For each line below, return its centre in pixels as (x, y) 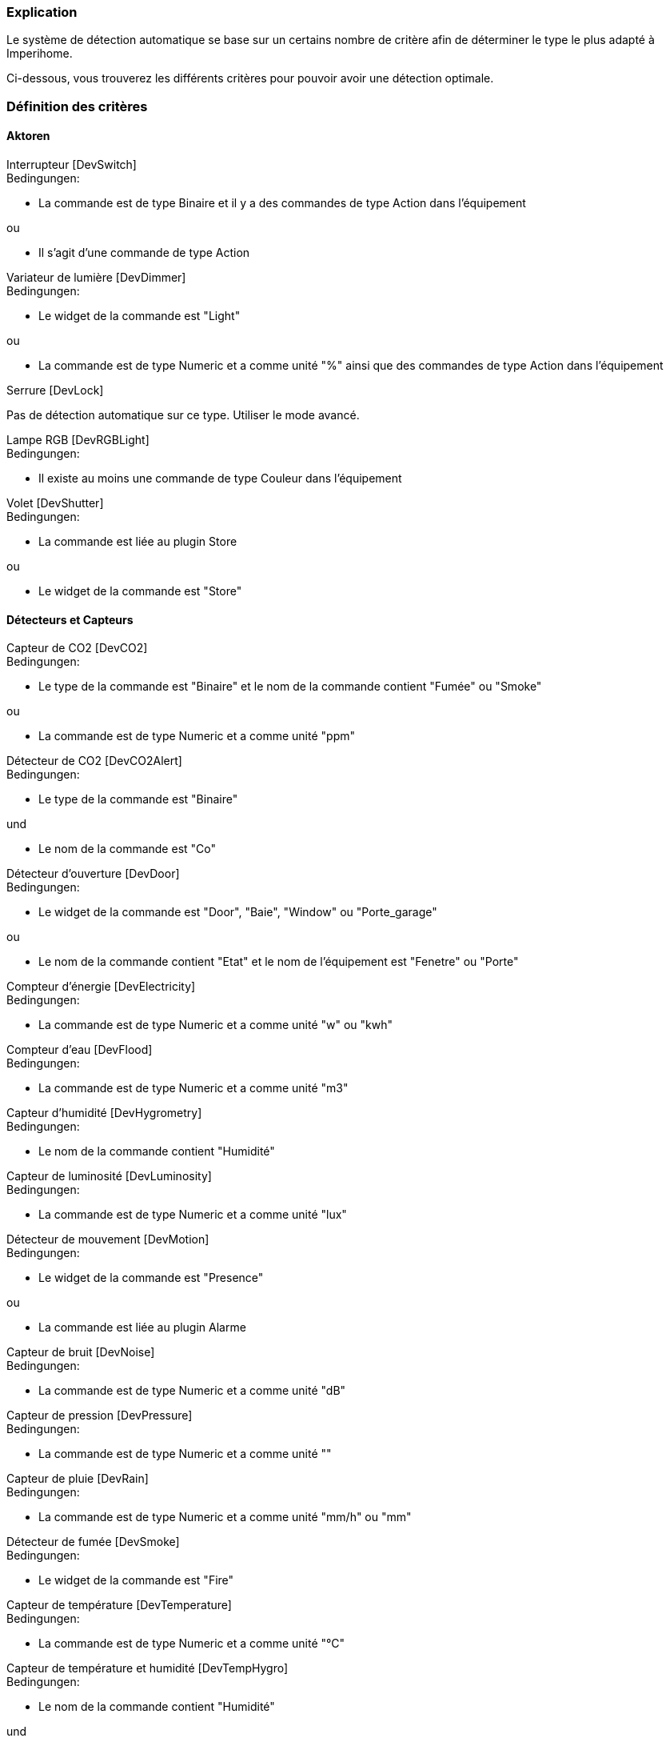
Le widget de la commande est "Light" (140, 315)
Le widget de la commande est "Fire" (136, 1580)
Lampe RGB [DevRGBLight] (78, 439)
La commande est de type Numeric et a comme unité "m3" (193, 1088)
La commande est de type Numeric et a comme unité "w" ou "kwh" (216, 1025)
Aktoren (28, 136)
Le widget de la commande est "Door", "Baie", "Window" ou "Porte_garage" (238, 912)
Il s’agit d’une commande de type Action (144, 252)
